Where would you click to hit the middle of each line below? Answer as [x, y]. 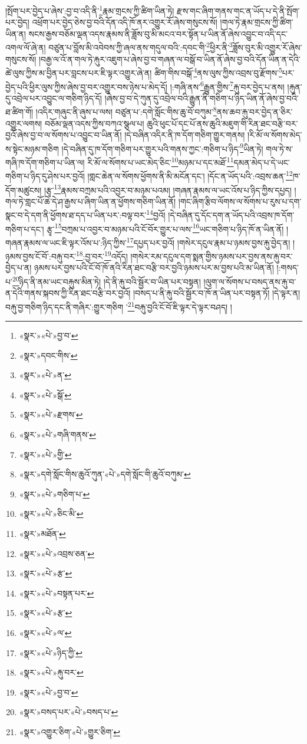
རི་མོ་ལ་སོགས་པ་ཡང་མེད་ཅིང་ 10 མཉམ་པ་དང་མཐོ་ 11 [161, 161]
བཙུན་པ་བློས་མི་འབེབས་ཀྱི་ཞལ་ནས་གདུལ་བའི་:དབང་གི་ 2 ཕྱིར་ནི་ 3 [141, 47]
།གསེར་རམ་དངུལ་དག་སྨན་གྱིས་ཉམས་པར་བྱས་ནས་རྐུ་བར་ [212, 256]
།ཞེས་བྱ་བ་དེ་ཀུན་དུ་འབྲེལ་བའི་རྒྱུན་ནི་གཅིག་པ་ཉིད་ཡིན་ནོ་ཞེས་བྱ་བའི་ [202, 98]
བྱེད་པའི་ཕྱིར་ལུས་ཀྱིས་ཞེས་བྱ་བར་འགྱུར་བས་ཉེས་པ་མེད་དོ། [86, 86]
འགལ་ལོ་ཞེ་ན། [26, 47]
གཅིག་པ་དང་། [25, 229]
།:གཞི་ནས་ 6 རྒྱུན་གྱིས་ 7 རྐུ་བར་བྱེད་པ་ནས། [227, 86]
